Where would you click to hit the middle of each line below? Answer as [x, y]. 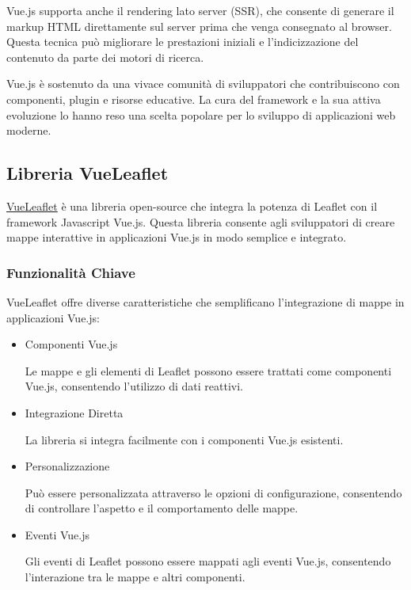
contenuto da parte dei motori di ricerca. [105, 57]
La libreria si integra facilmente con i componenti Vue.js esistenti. [184, 439]
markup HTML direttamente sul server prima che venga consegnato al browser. [199, 26]
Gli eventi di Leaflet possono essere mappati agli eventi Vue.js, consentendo [208, 561]
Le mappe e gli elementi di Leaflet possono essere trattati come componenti [208, 370]
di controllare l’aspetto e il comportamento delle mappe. [162, 508]
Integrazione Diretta [74, 412]
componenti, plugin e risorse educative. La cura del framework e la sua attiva [194, 99]
